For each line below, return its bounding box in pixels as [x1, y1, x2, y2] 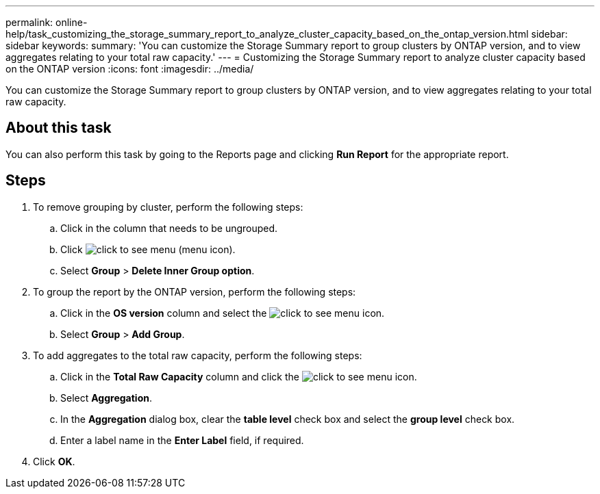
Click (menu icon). [60, 243, 236, 255]
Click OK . [33, 455, 75, 467]
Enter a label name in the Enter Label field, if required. [60, 434, 304, 446]
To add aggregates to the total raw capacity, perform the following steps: [33, 349, 362, 361]
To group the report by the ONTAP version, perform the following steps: [33, 285, 356, 298]
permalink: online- [5, 16, 88, 28]
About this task [5, 119, 112, 137]
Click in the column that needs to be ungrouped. [60, 222, 278, 234]
